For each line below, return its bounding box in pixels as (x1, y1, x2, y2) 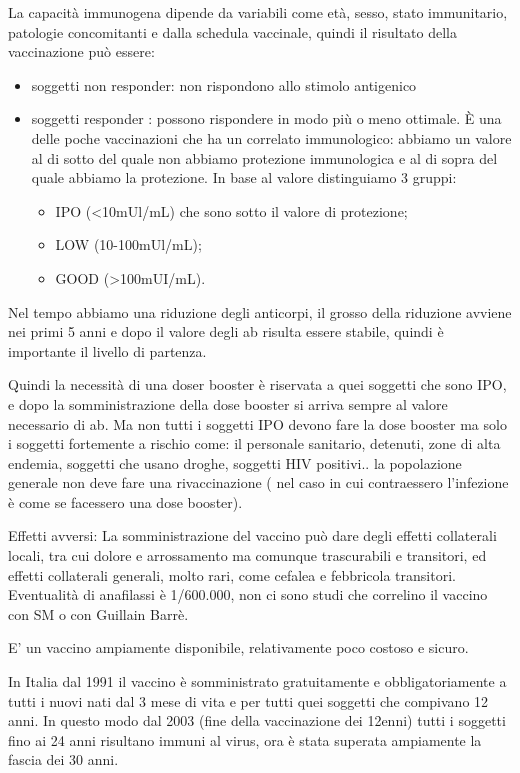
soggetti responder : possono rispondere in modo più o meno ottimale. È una (31, 108, 502, 129)
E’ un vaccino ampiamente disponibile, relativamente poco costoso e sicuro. (8, 637, 469, 658)
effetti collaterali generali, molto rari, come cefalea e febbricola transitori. (8, 564, 456, 585)
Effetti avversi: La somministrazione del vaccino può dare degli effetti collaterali (8, 525, 497, 546)
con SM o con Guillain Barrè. (8, 603, 189, 624)
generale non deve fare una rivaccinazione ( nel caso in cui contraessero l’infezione (8, 472, 509, 493)
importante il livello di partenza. (8, 340, 207, 361)
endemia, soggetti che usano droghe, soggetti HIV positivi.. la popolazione (8, 452, 462, 473)
